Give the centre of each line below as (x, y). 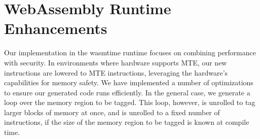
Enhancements (56, 28)
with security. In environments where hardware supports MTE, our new (116, 62)
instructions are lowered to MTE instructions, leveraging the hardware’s (116, 72)
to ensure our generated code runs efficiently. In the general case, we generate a (127, 92)
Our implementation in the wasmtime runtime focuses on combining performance (130, 53)
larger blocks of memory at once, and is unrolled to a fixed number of (112, 112)
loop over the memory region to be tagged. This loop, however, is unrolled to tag (130, 102)
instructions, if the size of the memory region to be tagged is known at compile (127, 122)
